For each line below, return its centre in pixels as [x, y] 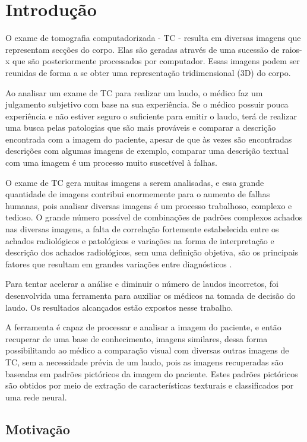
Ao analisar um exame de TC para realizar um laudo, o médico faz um [134, 92]
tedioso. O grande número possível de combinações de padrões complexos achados [154, 217]
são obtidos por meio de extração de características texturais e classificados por [150, 385]
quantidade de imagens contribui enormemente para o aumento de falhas [138, 194]
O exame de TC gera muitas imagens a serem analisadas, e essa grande [135, 182]
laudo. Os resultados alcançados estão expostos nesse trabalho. [119, 307]
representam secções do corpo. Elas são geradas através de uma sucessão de [143, 49]
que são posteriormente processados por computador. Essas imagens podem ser [156, 61]
